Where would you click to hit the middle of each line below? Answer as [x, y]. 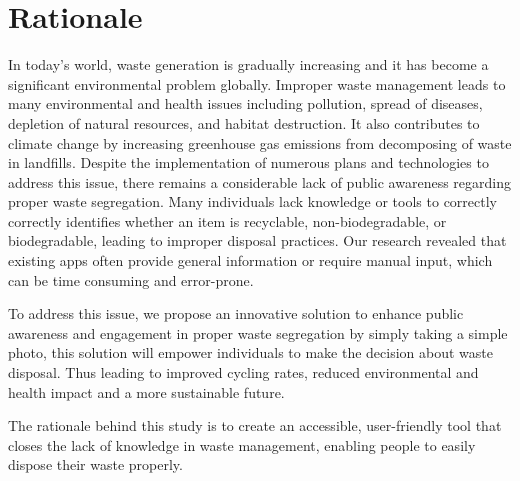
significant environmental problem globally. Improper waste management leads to [257, 83]
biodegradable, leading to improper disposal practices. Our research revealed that [257, 240]
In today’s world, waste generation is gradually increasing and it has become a [248, 64]
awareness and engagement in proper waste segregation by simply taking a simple [258, 332]
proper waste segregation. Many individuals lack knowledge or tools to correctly [252, 201]
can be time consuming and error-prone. [131, 279]
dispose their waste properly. [95, 464]
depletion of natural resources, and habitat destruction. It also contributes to [244, 122]
